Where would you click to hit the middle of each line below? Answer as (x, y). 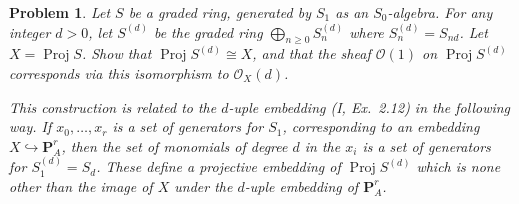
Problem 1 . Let (60, 12)
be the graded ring (208, 31)
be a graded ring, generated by (219, 12)
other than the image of (81, 185)
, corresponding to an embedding (381, 126)
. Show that (116, 53)
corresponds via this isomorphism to (119, 72)
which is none (458, 166)
